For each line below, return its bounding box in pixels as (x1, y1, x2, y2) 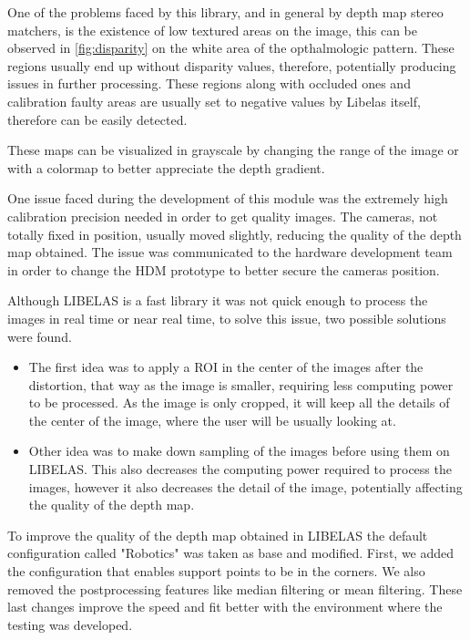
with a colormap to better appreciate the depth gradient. (7, 158, 325, 177)
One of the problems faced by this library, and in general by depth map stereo (7, 3, 444, 21)
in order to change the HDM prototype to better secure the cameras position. (7, 260, 440, 279)
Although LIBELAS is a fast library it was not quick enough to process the (7, 291, 428, 310)
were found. (7, 326, 72, 346)
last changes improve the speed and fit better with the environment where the (7, 597, 443, 616)
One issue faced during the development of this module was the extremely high (7, 189, 448, 208)
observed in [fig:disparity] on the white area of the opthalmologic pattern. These (7, 38, 455, 57)
